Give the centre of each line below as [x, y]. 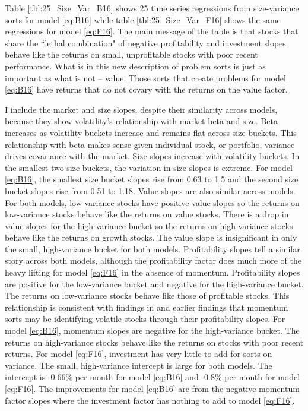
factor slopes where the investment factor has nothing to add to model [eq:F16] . [150, 400]
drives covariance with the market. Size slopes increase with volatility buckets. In [152, 156]
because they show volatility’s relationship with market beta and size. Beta [141, 121]
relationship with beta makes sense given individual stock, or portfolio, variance [150, 144]
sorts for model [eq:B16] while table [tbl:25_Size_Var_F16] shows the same [143, 19]
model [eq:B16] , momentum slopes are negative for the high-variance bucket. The [152, 331]
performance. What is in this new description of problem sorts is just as [135, 66]
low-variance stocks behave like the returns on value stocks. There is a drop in [147, 214]
